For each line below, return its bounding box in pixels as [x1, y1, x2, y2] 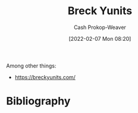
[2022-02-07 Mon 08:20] [68, 35, 131, 42]
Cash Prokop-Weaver [73, 24, 127, 31]
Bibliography [6, 95, 71, 108]
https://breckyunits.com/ [14, 73, 76, 80]
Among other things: [6, 62, 57, 69]
